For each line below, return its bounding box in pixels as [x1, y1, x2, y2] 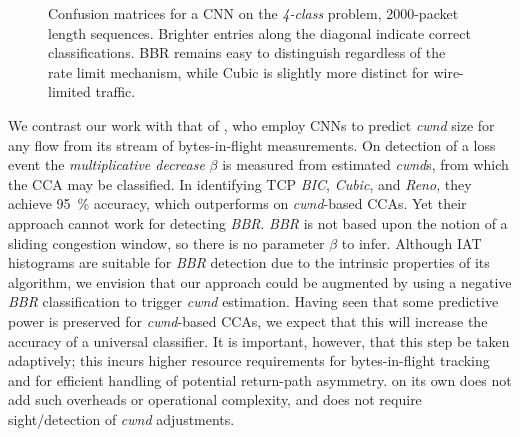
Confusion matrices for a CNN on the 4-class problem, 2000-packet [48, 3, 459, 23]
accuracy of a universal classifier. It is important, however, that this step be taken [8, 330, 510, 351]
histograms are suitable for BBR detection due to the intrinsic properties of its [8, 252, 490, 273]
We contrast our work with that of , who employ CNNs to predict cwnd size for [8, 114, 495, 135]
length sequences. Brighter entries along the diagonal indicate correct [48, 22, 471, 43]
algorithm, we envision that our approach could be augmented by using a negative [8, 271, 512, 292]
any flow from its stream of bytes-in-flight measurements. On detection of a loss [8, 134, 496, 155]
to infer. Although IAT [341, 232, 482, 253]
